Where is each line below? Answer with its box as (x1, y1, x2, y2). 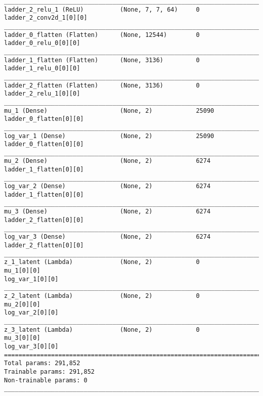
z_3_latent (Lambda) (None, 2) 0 (4, 326, 200, 333)
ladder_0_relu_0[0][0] (4, 39, 80, 47)
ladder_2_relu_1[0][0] (4, 90, 80, 98)
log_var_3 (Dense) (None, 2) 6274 (4, 233, 211, 241)
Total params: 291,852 (4, 360, 80, 367)
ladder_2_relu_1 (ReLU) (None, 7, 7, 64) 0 (4, 6, 200, 13)
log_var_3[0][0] (4, 342, 59, 350)
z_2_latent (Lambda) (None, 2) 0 (4, 292, 200, 299)
